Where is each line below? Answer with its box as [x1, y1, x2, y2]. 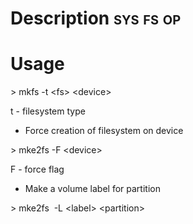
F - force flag [10, 163, 65, 176]
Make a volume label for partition [24, 183, 161, 195]
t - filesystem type [10, 105, 86, 117]
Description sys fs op [10, 7, 182, 30]
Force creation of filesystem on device [24, 125, 184, 137]
